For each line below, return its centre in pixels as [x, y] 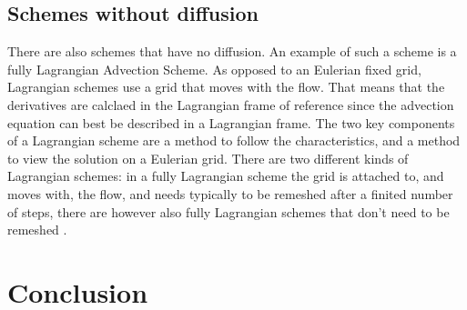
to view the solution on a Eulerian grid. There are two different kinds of [208, 158]
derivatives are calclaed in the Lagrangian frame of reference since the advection [231, 104]
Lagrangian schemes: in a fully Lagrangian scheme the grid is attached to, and [226, 176]
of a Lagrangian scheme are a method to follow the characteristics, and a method [234, 140]
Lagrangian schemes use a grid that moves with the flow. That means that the [226, 87]
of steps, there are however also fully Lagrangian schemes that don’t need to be [228, 211]
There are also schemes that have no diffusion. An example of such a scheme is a [232, 51]
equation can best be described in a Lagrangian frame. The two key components [231, 122]
